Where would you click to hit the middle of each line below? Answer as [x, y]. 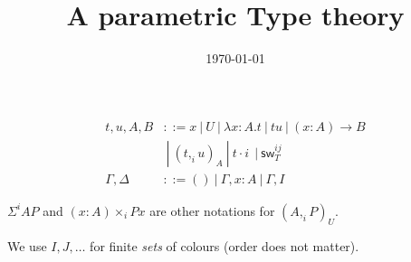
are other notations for [212, 210]
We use [27, 245]
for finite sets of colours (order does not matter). [225, 245]
